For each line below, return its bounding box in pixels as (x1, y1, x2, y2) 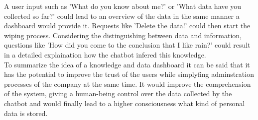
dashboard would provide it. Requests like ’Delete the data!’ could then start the (4, 20, 251, 31)
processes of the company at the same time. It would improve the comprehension (4, 78, 251, 89)
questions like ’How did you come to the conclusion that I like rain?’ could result (4, 40, 251, 50)
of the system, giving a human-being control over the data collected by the (4, 88, 232, 99)
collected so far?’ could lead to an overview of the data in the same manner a (4, 10, 240, 21)
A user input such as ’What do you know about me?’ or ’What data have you (4, 1, 241, 11)
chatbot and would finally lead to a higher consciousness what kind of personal (4, 98, 245, 108)
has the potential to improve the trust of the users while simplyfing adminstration (4, 69, 254, 79)
